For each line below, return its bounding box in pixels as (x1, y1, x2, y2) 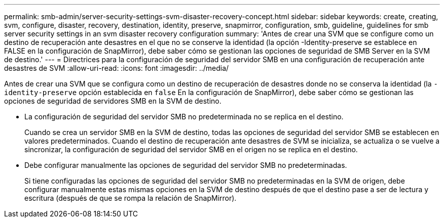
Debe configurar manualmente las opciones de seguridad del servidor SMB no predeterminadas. (24, 161, 347, 169)
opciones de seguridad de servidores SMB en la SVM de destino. (4, 97, 221, 105)
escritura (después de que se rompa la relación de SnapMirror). (24, 194, 237, 202)
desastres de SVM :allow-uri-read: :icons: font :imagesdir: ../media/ (4, 64, 229, 72)
